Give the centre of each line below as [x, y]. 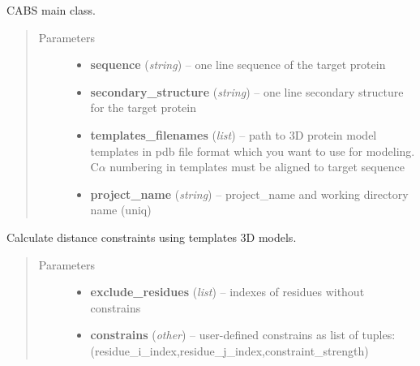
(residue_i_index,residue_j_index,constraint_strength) [229, 350]
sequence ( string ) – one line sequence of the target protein [238, 65]
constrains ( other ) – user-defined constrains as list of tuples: [243, 335]
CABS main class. [51, 10]
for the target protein [144, 108]
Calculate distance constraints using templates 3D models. [152, 237]
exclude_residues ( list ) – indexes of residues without [227, 292]
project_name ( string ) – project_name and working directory [249, 194]
